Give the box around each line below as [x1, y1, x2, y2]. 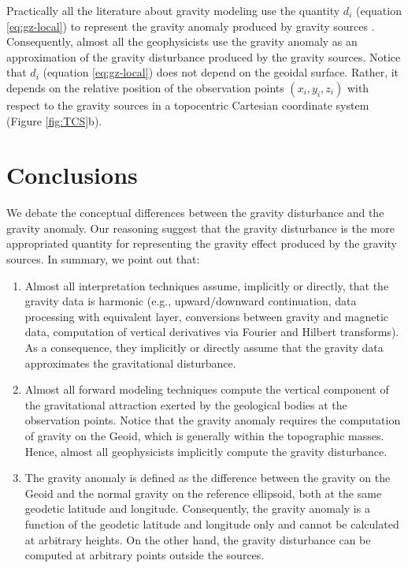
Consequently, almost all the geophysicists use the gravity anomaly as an [6, 33, 358, 50]
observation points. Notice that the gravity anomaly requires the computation [24, 412, 401, 428]
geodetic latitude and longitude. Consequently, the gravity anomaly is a [24, 500, 370, 517]
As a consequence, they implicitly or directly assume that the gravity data [24, 339, 384, 356]
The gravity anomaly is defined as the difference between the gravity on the [24, 469, 391, 486]
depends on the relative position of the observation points [6, 79, 284, 95]
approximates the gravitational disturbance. [24, 354, 236, 371]
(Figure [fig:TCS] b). [6, 112, 102, 129]
